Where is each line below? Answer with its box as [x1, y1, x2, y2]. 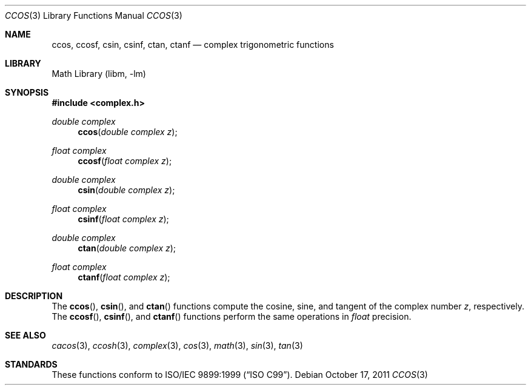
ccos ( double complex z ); [78, 127, 178, 137]
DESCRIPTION [5, 291, 63, 301]
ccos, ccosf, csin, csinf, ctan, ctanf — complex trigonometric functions [52, 39, 334, 50]
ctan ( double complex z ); [78, 243, 176, 253]
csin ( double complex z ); [78, 185, 175, 195]
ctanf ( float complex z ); [78, 272, 170, 282]
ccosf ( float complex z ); [78, 156, 172, 166]
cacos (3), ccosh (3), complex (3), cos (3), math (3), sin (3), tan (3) [52, 340, 303, 351]
